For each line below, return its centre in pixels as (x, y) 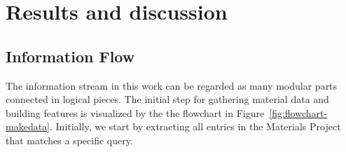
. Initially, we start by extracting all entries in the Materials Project (195, 126)
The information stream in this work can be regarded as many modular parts (172, 85)
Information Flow (70, 56)
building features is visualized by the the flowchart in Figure (135, 112)
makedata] (28, 126)
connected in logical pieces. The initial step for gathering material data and (167, 99)
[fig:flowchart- (298, 112)
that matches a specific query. (69, 140)
